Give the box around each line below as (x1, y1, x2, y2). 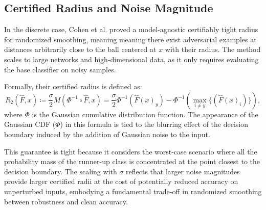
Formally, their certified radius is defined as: (4, 81, 142, 92)
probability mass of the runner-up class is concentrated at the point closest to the (4, 156, 260, 167)
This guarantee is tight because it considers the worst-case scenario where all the (4, 146, 257, 156)
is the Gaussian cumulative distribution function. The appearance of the (32, 109, 258, 119)
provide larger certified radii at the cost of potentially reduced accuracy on (4, 176, 238, 187)
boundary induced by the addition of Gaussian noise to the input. (4, 128, 210, 139)
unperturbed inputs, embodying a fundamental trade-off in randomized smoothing (4, 186, 262, 196)
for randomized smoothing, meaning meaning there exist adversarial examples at (4, 34, 257, 44)
